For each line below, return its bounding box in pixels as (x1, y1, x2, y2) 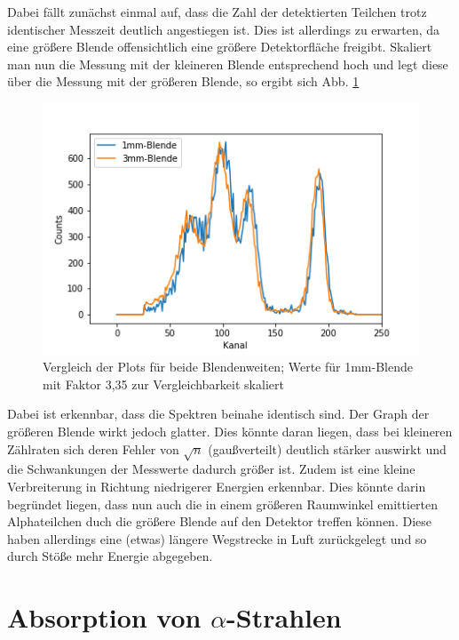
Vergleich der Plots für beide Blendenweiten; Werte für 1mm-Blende (43, 357, 413, 376)
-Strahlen (226, 599, 342, 636)
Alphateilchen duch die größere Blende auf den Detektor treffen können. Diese (7, 512, 431, 531)
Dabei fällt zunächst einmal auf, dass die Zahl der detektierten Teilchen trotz (7, 3, 427, 20)
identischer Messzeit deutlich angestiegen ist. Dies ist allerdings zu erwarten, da (7, 20, 440, 38)
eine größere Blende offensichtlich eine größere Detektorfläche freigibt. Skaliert (7, 37, 432, 56)
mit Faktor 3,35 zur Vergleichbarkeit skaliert (43, 374, 284, 393)
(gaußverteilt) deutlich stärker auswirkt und (208, 439, 447, 458)
